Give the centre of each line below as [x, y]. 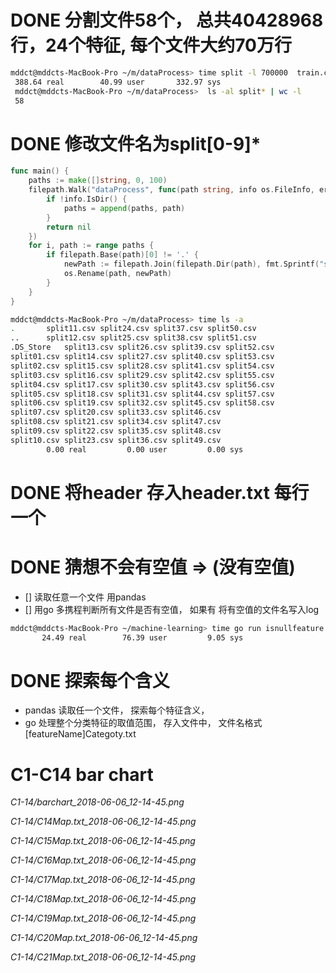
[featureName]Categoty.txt [80, 734]
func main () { [40, 171]
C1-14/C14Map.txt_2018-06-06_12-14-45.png [103, 822]
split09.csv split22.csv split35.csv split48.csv [116, 431]
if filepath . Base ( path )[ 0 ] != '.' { [122, 255]
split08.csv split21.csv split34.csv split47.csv [116, 422]
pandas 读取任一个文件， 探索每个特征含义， [117, 710]
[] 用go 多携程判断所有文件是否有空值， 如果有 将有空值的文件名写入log [172, 609]
